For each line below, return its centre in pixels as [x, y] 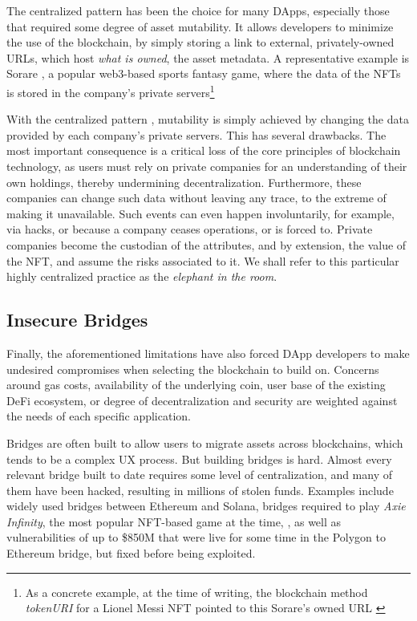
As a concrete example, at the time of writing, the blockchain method [196, 592]
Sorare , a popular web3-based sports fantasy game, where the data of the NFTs [204, 73]
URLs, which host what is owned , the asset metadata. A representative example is [208, 57]
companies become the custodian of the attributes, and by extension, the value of [206, 244]
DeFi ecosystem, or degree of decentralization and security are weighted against [202, 400]
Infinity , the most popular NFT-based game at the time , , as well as [174, 521]
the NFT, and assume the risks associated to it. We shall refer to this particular [203, 260]
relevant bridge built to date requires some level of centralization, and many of [200, 475]
